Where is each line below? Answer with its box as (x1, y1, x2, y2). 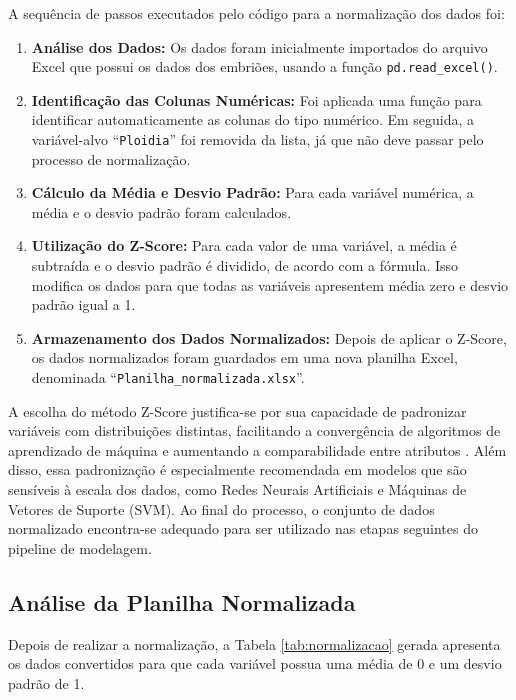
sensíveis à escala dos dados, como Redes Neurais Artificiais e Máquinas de (8, 479, 467, 500)
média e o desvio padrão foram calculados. (31, 201, 292, 222)
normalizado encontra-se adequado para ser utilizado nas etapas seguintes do (8, 518, 478, 539)
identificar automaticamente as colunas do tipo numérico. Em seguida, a (31, 109, 475, 130)
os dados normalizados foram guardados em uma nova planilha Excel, (31, 347, 458, 368)
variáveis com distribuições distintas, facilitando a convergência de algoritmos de (8, 420, 501, 441)
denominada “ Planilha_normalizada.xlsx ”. (31, 367, 305, 388)
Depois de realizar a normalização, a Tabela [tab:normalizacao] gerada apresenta (8, 633, 501, 654)
